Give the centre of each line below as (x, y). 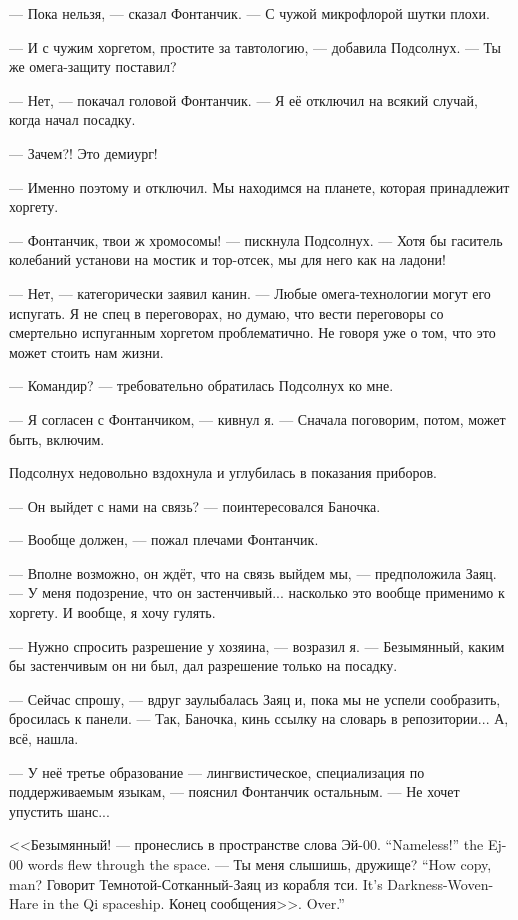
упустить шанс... (59, 810)
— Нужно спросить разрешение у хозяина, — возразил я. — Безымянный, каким (257, 645)
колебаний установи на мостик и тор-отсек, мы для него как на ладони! (227, 259)
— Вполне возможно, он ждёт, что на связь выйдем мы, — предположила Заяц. (253, 572)
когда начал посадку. (72, 119)
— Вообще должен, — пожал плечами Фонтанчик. (164, 539)
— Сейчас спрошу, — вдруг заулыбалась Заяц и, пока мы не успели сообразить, (255, 698)
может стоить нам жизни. (86, 351)
